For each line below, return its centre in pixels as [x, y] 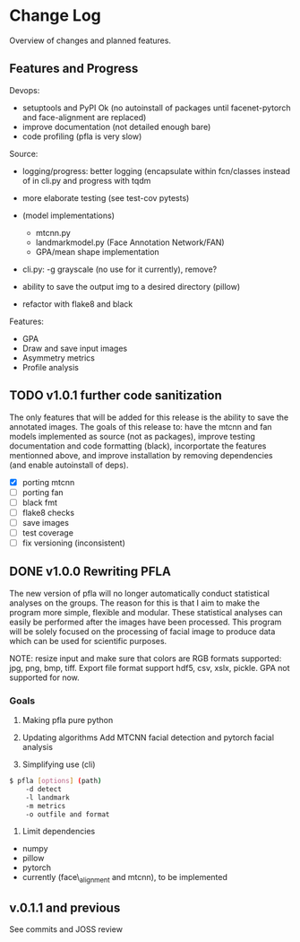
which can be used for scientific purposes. [88, 641]
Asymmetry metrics [59, 358]
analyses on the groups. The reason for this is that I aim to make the [135, 603]
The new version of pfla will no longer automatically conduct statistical [140, 593]
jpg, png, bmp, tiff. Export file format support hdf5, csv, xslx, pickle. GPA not [150, 667]
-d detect [44, 789]
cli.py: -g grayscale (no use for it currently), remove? [120, 269]
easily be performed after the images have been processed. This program [146, 622]
